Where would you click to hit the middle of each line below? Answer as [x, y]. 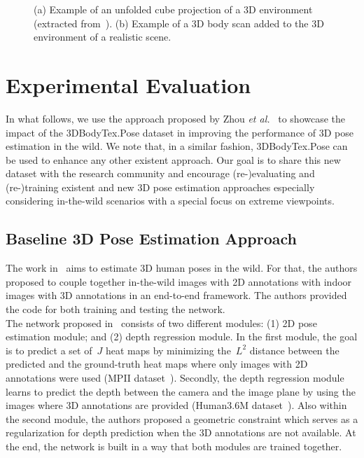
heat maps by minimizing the [168, 350]
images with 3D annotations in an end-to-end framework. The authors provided [176, 295]
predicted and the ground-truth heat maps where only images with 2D [157, 364]
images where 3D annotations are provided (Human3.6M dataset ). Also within [176, 405]
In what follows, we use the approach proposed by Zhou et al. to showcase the [176, 118]
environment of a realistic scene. [103, 37]
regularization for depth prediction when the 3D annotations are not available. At [181, 432]
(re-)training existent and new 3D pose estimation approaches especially [160, 187]
